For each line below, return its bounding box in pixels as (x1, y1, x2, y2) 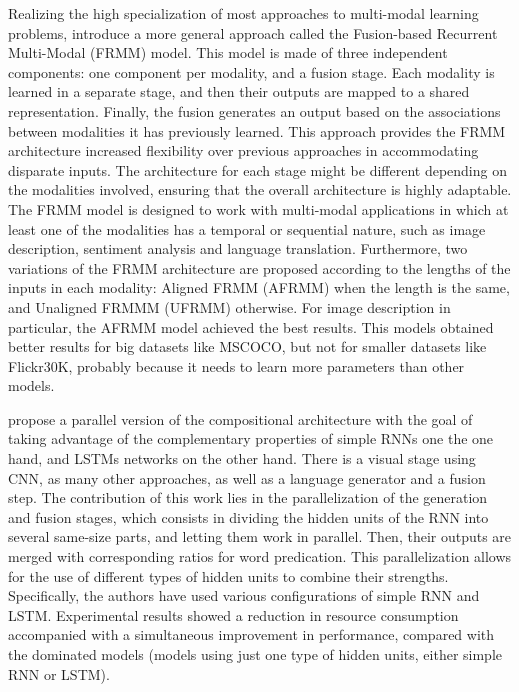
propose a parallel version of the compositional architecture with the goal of (8, 408, 473, 429)
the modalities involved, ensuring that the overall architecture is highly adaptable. (8, 179, 512, 200)
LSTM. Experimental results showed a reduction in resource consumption (8, 604, 459, 625)
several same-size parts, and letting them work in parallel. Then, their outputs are (8, 526, 512, 547)
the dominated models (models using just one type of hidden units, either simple (8, 644, 503, 664)
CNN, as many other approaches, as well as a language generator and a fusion (8, 467, 486, 488)
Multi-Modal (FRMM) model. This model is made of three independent (8, 42, 448, 63)
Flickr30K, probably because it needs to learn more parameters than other (8, 355, 465, 376)
